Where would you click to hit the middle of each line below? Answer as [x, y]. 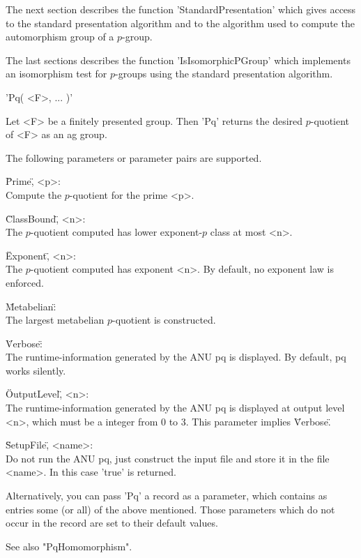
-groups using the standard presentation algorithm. [224, 74]
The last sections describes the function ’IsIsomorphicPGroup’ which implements [178, 60]
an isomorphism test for [56, 74]
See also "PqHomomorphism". [69, 546]
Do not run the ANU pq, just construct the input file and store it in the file [168, 458]
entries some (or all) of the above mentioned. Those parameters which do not [170, 509]
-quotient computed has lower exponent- [116, 232]
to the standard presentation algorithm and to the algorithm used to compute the [180, 23]
